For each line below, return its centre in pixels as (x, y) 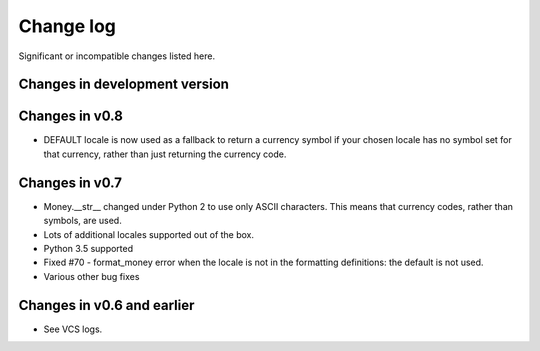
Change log (67, 26)
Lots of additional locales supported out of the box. (149, 234)
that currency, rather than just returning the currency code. (165, 154)
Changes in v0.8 (71, 116)
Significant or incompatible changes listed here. (116, 56)
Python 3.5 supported (88, 248)
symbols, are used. (82, 221)
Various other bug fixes (91, 276)
